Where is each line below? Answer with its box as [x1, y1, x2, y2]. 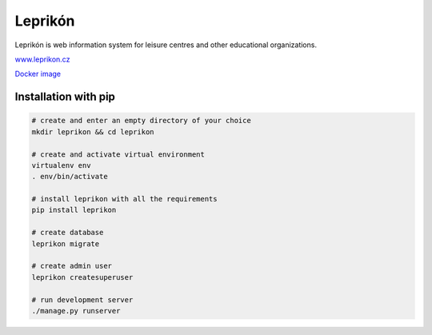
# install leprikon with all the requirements [31, 194, 218, 204]
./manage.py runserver [31, 306, 121, 315]
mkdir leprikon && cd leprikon [31, 127, 155, 136]
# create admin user [31, 261, 112, 271]
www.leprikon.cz [14, 54, 70, 64]
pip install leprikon [31, 205, 117, 215]
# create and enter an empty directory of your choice [31, 116, 251, 126]
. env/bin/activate [31, 172, 108, 181]
